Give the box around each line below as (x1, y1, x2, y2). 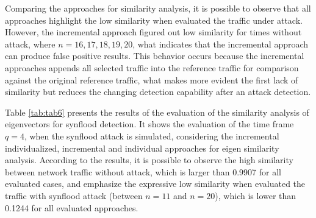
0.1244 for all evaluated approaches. (5, 201, 138, 214)
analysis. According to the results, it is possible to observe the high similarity (5, 153, 293, 166)
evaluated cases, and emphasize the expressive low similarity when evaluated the (5, 177, 306, 190)
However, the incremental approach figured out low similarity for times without (5, 26, 302, 38)
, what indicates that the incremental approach (132, 37, 309, 50)
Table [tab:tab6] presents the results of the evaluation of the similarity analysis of (5, 105, 309, 118)
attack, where (5, 37, 56, 50)
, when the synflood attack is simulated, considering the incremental (24, 129, 279, 142)
